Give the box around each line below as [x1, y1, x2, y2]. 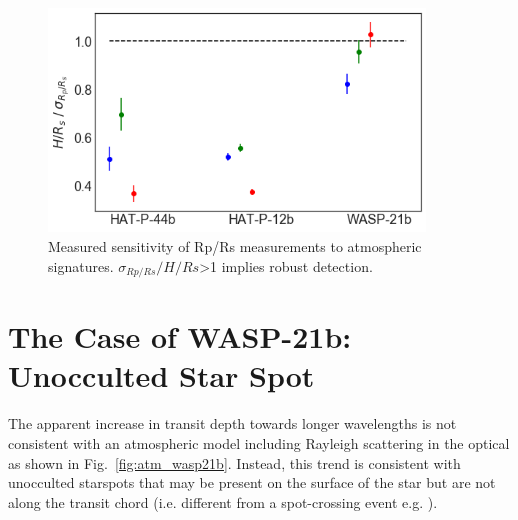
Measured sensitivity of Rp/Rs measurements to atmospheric [48, 236, 422, 257]
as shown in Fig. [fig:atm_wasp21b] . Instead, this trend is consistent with [8, 452, 461, 473]
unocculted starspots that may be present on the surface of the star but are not [8, 472, 496, 493]
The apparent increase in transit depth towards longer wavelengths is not [8, 413, 457, 434]
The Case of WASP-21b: [8, 316, 352, 357]
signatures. [48, 255, 114, 276]
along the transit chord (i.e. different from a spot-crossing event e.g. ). [8, 491, 438, 512]
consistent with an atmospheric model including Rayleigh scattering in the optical [8, 432, 510, 453]
